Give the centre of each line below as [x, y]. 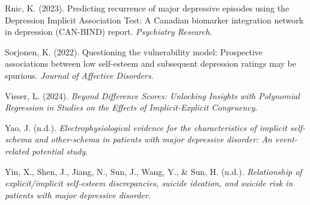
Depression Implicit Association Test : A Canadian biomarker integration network [154, 20]
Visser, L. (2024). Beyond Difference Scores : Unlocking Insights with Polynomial [152, 95]
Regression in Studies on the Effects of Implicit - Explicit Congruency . [131, 107]
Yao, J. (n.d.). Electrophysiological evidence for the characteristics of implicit [146, 127]
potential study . [59, 151]
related [17, 151]
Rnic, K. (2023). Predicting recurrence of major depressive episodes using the [147, 8]
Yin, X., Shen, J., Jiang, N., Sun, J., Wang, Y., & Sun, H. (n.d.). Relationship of [153, 171]
